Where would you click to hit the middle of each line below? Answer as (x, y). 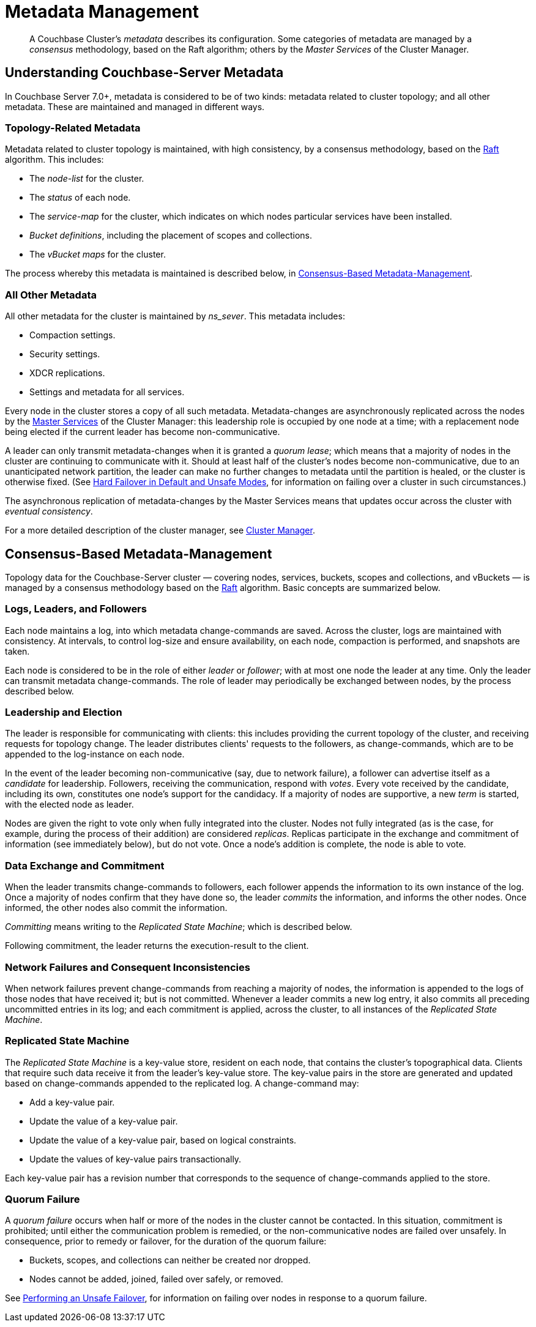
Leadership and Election (64, 712)
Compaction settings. (73, 335)
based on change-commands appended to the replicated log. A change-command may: (182, 1083)
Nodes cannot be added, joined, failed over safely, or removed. (156, 1279)
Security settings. (65, 354)
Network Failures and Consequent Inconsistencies (128, 967)
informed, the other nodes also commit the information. (116, 908)
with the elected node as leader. (69, 805)
